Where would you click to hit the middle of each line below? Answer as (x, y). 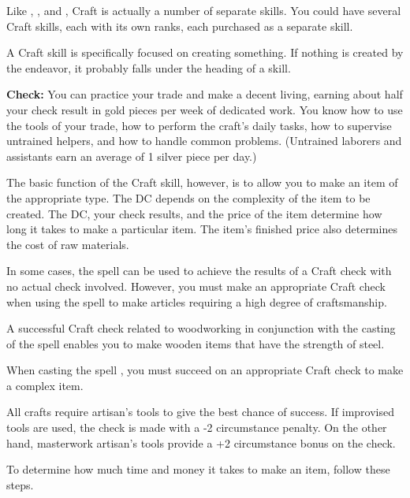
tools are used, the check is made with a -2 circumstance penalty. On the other (197, 427)
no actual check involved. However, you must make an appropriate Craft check (196, 286)
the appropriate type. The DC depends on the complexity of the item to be (188, 197)
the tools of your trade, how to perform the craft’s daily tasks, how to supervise (199, 125)
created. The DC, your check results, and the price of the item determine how (194, 213)
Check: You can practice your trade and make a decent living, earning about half (205, 94)
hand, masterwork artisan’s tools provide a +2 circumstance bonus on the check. (201, 442)
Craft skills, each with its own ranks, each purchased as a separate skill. (180, 26)
